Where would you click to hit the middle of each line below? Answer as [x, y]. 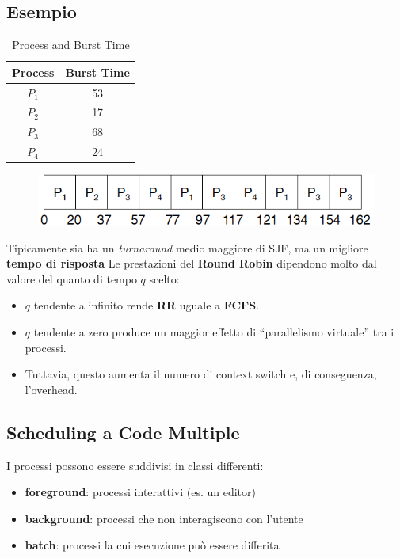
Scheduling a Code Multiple [123, 432]
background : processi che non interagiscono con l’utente [164, 518]
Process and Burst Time [71, 45]
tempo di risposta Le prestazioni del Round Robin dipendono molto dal [192, 263]
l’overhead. [51, 389]
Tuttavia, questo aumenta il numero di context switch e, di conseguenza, [201, 374]
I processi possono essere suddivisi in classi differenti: [135, 465]
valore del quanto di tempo [72, 278]
